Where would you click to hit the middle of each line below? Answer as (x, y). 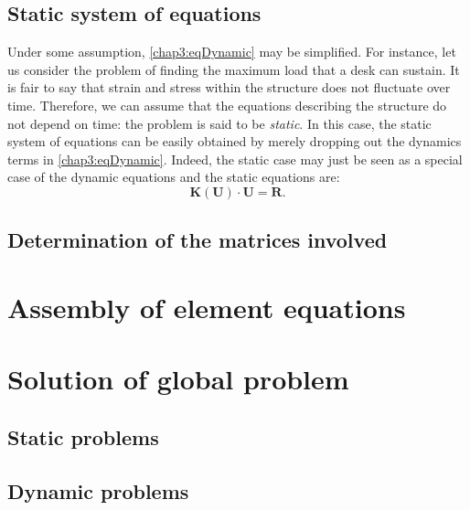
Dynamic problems (98, 490)
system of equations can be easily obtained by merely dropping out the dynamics (235, 141)
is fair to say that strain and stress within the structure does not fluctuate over (229, 87)
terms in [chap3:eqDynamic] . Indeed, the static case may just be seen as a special (235, 159)
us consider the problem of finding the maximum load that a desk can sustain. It (234, 69)
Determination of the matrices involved (198, 240)
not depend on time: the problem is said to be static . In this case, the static (219, 123)
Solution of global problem (178, 379)
